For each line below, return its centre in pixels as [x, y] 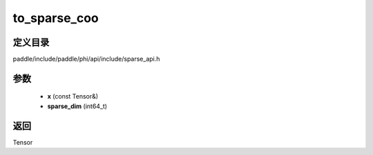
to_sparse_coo [56, 18]
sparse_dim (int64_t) [77, 106]
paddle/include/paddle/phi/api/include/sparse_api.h [86, 59]
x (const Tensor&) [73, 96]
